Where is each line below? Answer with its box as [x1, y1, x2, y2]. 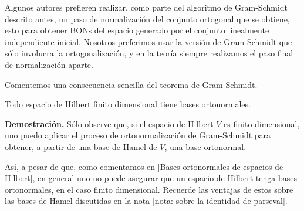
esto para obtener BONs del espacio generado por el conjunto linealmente [5, 24, 269, 36]
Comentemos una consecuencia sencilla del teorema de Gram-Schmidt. [5, 78, 258, 90]
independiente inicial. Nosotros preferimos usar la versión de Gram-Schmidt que [5, 35, 292, 47]
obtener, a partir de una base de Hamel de [5, 140, 157, 152]
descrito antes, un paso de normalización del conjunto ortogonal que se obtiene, [5, 12, 290, 25]
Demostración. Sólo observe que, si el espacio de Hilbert [5, 117, 214, 130]
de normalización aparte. [5, 58, 93, 70]
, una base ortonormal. [164, 140, 246, 152]
